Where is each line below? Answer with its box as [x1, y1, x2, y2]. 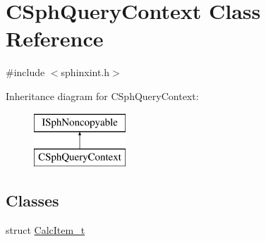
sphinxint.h [61, 65, 110, 80]
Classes [6, 190, 59, 211]
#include [6, 65, 45, 80]
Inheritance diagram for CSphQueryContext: [6, 88, 199, 103]
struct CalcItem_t [6, 222, 85, 237]
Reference [6, 24, 104, 53]
